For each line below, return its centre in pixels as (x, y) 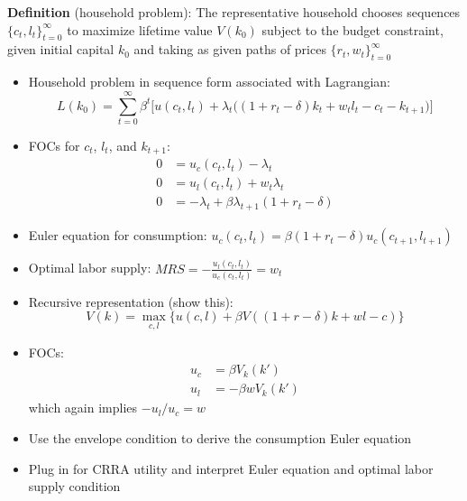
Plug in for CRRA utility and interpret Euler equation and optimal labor (231, 468)
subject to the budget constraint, (353, 29)
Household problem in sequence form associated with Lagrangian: (209, 82)
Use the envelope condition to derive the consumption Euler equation (220, 437)
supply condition (74, 486)
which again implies (83, 408)
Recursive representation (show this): (131, 301)
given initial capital (61, 49)
